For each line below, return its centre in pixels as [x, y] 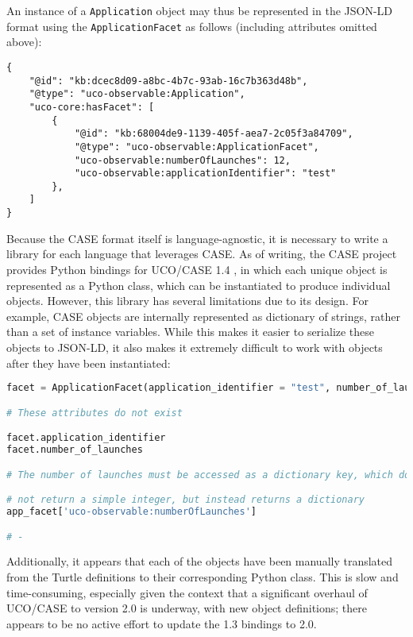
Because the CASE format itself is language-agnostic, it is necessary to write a [197, 238]
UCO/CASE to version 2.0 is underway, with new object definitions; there [187, 608]
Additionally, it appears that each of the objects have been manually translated [200, 561]
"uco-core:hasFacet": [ [92, 107]
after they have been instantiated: [89, 363]
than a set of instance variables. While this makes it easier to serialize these [191, 332]
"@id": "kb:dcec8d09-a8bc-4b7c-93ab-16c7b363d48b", [168, 81]
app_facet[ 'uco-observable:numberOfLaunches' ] [132, 512]
